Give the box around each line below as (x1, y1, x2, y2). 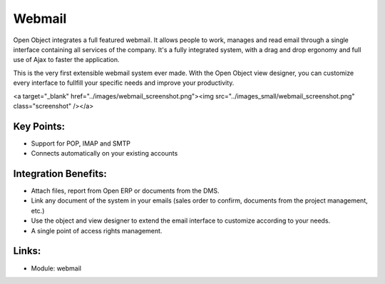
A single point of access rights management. (31, 226, 163, 235)
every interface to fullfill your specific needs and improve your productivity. (13, 78, 235, 87)
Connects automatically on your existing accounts (31, 149, 178, 158)
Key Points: (13, 120, 66, 132)
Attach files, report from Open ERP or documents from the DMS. (31, 186, 220, 196)
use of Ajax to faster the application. (13, 56, 120, 64)
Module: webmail (31, 264, 82, 273)
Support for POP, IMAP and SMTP (31, 139, 131, 148)
